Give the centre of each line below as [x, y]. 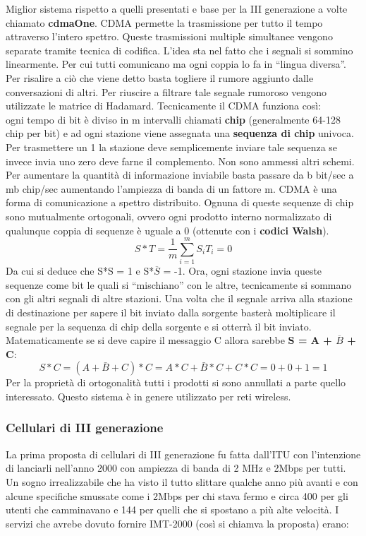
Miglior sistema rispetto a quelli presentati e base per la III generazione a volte [177, 8]
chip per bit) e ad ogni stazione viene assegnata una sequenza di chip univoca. [180, 133]
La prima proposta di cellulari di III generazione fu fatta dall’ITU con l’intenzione [183, 454]
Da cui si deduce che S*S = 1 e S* [80, 271]
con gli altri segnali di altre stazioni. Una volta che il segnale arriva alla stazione [179, 298]
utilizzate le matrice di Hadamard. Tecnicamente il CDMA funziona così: [164, 106]
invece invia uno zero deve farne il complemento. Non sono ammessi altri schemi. [180, 161]
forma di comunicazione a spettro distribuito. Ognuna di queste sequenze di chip [180, 202]
